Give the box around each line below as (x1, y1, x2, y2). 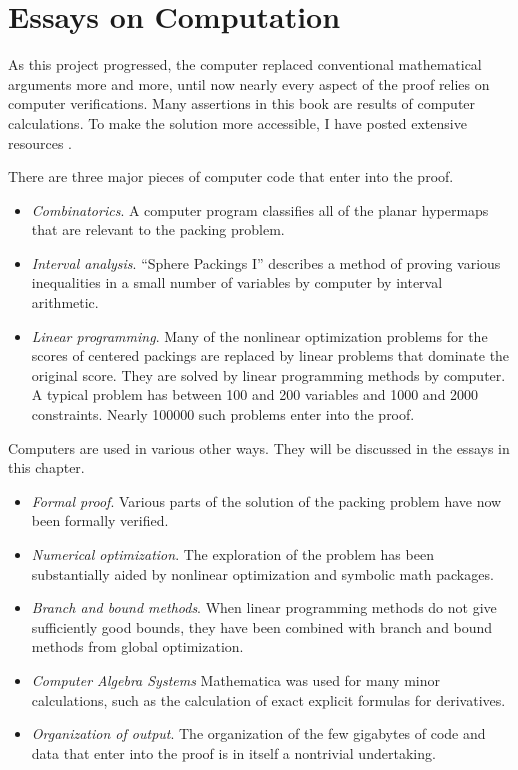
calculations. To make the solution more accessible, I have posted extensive (8, 112, 467, 133)
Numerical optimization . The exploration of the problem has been (31, 544, 434, 564)
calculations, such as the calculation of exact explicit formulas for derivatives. (31, 689, 506, 710)
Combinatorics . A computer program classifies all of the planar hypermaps (31, 199, 489, 220)
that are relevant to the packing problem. (31, 219, 285, 240)
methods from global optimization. (31, 636, 244, 657)
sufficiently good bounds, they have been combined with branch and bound (31, 616, 493, 637)
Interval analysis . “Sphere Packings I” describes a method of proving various (31, 252, 501, 273)
